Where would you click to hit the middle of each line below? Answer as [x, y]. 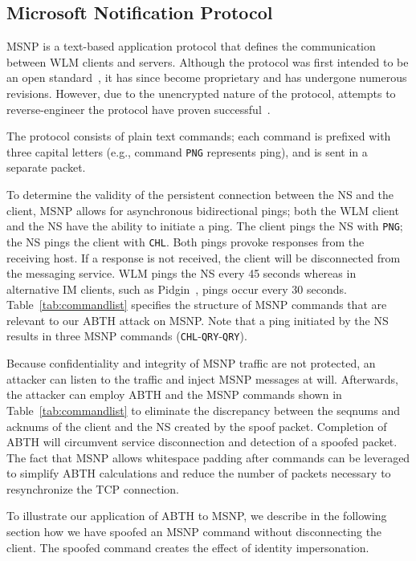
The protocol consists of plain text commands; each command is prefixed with [199, 136]
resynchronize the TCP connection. [93, 488]
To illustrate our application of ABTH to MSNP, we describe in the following [197, 516]
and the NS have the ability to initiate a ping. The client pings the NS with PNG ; [205, 226]
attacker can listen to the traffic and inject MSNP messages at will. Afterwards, [202, 378]
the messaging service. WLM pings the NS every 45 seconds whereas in [181, 273]
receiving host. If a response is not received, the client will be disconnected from [204, 257]
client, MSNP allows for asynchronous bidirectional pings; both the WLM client [203, 210]
